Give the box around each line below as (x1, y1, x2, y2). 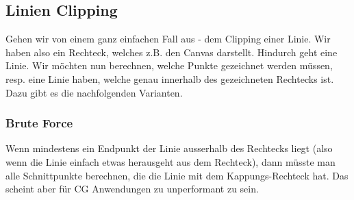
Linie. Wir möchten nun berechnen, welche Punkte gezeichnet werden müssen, (5, 58, 333, 73)
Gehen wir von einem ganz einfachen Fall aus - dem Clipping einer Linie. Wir (5, 32, 331, 46)
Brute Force (5, 114, 73, 132)
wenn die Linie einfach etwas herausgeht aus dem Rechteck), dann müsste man (5, 154, 336, 168)
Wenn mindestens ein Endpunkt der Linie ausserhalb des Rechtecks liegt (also (5, 141, 333, 155)
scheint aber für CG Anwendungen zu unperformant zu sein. (5, 182, 259, 196)
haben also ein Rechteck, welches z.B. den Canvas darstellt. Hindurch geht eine (5, 45, 338, 59)
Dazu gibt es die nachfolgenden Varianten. (5, 85, 183, 99)
